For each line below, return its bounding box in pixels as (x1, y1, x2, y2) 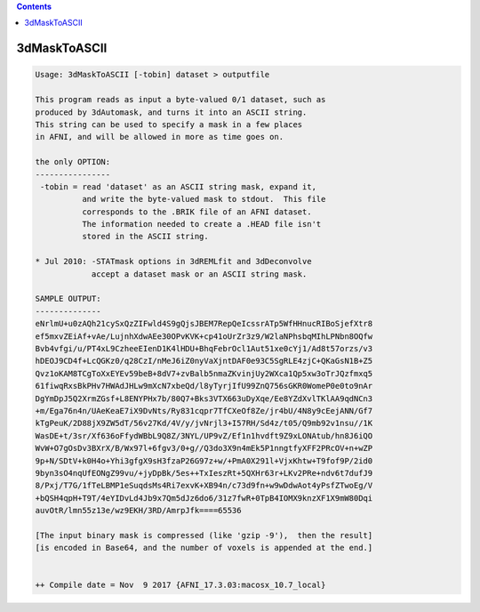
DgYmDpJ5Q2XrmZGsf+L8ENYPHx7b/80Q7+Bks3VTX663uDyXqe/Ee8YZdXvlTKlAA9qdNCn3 (35, 393, 373, 404)
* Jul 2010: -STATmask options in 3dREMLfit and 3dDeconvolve (35, 256, 312, 267)
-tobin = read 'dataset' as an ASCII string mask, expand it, (40, 181, 317, 191)
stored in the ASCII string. (81, 231, 209, 242)
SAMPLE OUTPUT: (35, 294, 101, 304)
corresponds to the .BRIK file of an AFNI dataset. (81, 206, 312, 217)
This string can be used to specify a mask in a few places (35, 119, 303, 129)
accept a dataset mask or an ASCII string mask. (91, 269, 308, 279)
